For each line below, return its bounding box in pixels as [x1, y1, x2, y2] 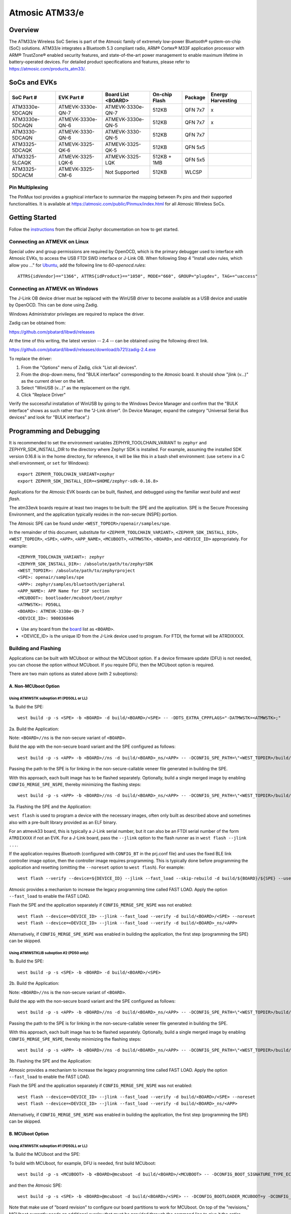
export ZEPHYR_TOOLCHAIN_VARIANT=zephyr [17, 472, 115, 477]
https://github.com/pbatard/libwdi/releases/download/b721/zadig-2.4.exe [9, 347, 156, 353]
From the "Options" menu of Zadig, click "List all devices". [21, 365, 137, 371]
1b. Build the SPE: [9, 958, 44, 964]
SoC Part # [12, 94, 37, 101]
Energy [210, 91, 228, 98]
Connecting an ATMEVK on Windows [9, 285, 98, 292]
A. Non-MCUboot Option [9, 683, 60, 689]
